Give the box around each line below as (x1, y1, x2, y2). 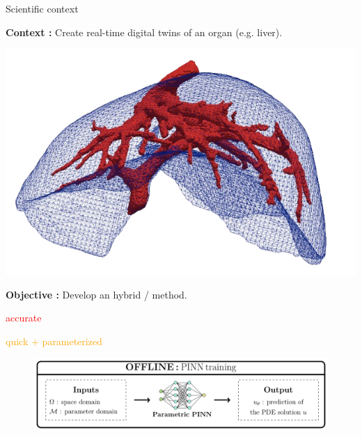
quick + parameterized (6, 333, 102, 348)
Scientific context (6, 1, 79, 15)
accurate (6, 310, 42, 325)
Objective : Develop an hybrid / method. (6, 287, 187, 301)
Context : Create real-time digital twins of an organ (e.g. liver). (6, 24, 283, 39)
